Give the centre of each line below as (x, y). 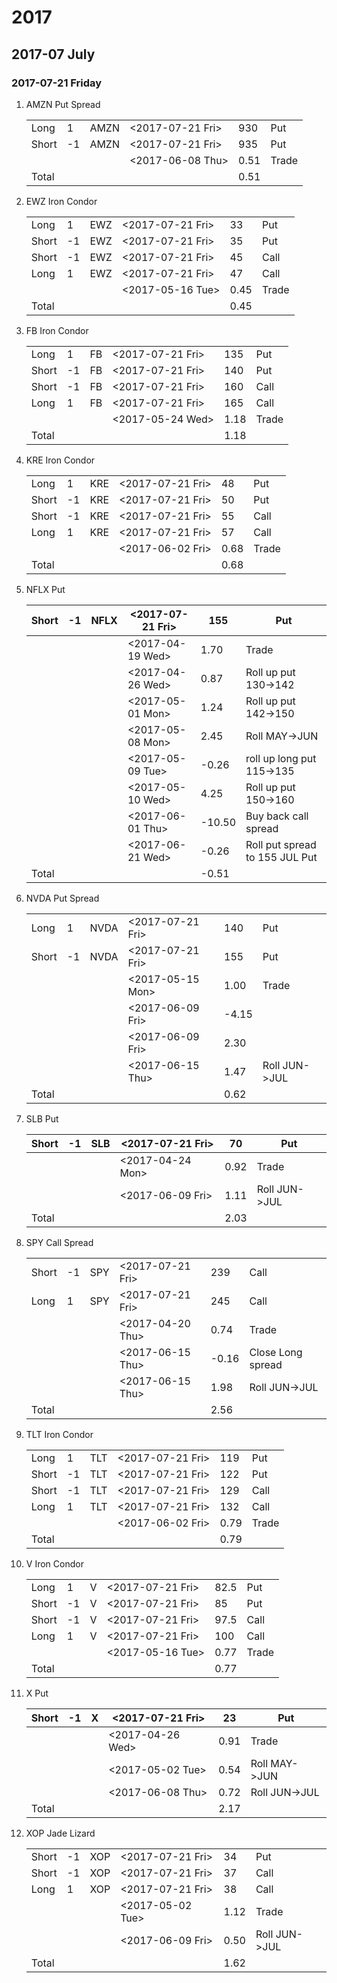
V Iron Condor (54, 1563)
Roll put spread (281, 844)
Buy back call (277, 816)
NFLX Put (45, 589)
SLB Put (42, 1118)
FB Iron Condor (57, 330)
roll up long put (281, 758)
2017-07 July (53, 54)
